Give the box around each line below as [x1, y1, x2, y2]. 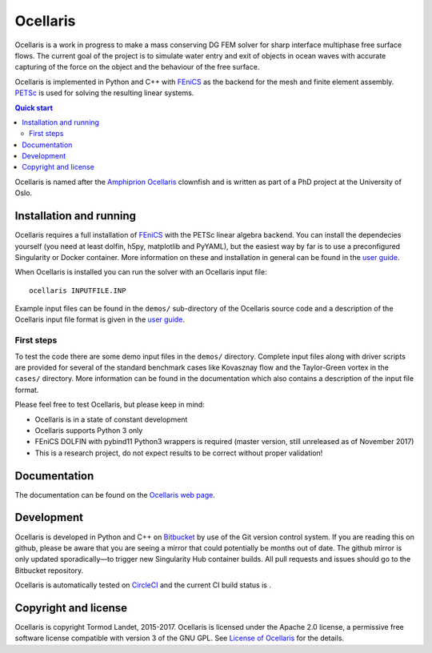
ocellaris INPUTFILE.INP [29, 286, 126, 295]
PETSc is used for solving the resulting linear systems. [14, 88, 194, 98]
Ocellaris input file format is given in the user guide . [14, 314, 186, 324]
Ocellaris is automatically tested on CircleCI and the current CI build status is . [14, 580, 272, 590]
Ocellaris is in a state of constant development [34, 415, 188, 424]
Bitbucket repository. [14, 565, 84, 575]
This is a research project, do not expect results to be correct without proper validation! [34, 448, 323, 458]
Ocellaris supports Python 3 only [34, 425, 143, 435]
